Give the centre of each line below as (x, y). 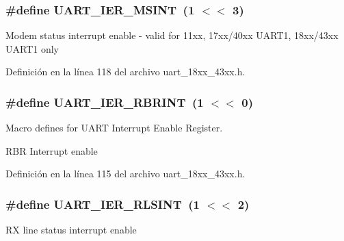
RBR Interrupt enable (52, 150)
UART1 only (32, 48)
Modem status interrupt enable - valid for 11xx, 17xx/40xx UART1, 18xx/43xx (172, 35)
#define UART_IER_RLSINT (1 (103, 204)
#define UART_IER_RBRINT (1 (105, 102)
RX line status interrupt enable (71, 230)
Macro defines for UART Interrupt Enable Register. (114, 128)
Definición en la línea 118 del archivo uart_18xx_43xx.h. (125, 72)
